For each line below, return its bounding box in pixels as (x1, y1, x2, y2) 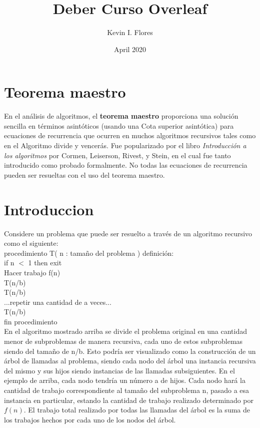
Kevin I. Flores (107, 27, 153, 38)
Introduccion (4, 199, 94, 219)
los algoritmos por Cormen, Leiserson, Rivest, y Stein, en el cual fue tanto (4, 150, 231, 160)
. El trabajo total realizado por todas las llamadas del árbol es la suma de (23, 404, 250, 415)
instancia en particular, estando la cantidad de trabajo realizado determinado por (4, 394, 253, 405)
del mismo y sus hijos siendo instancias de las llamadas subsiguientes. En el (4, 365, 235, 375)
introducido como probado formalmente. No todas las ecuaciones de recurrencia (4, 160, 247, 170)
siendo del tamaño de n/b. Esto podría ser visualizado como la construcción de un (4, 345, 256, 356)
